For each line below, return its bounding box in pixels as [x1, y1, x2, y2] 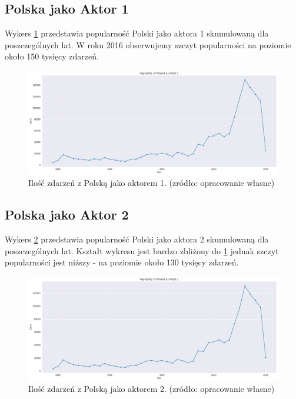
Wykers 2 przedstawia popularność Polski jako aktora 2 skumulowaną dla [5, 233, 269, 245]
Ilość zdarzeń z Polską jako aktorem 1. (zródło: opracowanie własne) [28, 177, 275, 189]
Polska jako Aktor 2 [5, 205, 129, 224]
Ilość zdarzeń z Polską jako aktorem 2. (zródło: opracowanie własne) [28, 383, 275, 395]
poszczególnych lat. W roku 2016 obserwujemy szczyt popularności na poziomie [5, 38, 291, 51]
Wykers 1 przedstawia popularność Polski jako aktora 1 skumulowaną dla [5, 27, 269, 39]
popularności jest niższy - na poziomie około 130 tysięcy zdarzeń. [5, 256, 239, 268]
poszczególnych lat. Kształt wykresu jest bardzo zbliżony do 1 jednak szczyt [5, 244, 279, 257]
